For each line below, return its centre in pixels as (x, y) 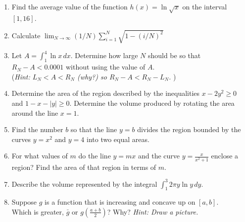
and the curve (159, 156)
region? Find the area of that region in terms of (84, 167)
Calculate (26, 35)
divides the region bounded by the (189, 129)
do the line (95, 156)
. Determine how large (104, 55)
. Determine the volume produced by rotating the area (152, 103)
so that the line (94, 129)
